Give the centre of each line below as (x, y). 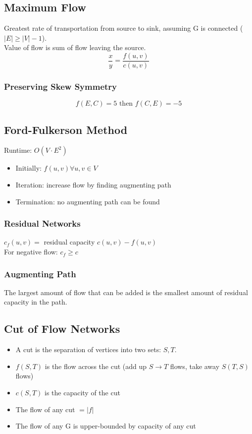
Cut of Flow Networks (62, 329)
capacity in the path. (36, 302)
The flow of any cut (45, 409)
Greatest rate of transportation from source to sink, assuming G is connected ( (124, 28)
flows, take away (195, 366)
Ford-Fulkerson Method (66, 129)
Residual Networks (42, 223)
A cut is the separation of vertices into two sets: (88, 349)
